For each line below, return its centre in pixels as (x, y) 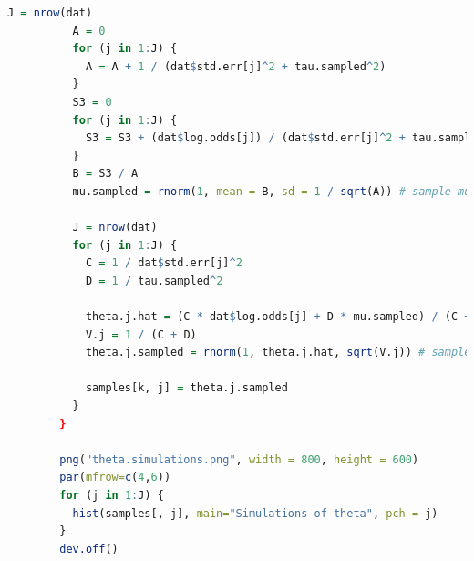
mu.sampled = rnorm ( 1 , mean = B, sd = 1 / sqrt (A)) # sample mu (272, 191)
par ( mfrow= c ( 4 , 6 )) (115, 478)
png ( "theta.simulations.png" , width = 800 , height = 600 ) (239, 459)
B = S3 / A (105, 174)
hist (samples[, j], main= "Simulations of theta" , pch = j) (255, 513)
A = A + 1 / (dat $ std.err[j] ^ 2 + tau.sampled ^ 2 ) (236, 66)
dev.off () (89, 549)
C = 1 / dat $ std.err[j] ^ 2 (164, 263)
